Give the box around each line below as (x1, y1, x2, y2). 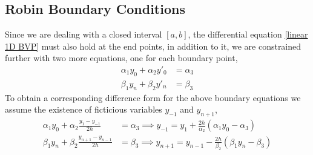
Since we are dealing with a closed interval (5, 28, 162, 41)
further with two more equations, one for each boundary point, (5, 51, 238, 64)
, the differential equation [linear (188, 28, 308, 41)
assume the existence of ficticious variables (5, 103, 162, 116)
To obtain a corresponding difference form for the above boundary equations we (5, 91, 301, 104)
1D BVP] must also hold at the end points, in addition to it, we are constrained (5, 39, 301, 52)
